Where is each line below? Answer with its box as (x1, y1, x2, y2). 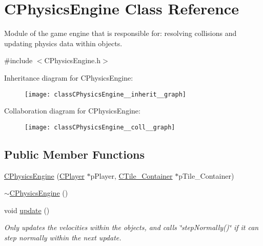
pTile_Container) (178, 170, 234, 181)
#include (4, 55, 33, 66)
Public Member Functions (4, 146, 145, 162)
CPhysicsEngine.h (44, 55, 101, 66)
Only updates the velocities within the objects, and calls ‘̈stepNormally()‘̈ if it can (4, 222, 259, 233)
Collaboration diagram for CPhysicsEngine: (4, 105, 140, 116)
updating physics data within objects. (4, 37, 123, 48)
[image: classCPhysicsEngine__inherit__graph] (25, 90, 186, 98)
